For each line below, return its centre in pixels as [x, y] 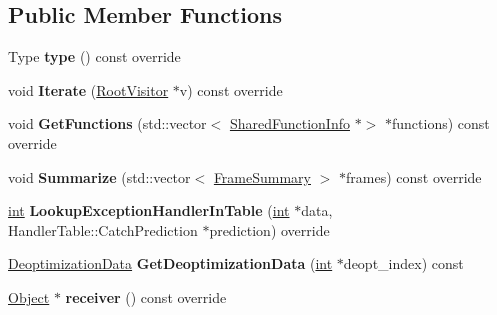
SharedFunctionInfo [289, 123]
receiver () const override [146, 296]
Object [29, 296]
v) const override [231, 89]
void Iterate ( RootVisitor [88, 89]
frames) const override [414, 176]
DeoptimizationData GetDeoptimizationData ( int [170, 263]
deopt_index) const [403, 263]
